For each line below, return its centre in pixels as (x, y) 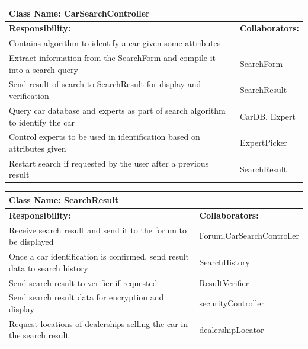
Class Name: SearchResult (64, 199)
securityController (232, 303)
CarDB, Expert (267, 116)
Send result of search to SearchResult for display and (105, 84)
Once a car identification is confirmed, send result (99, 256)
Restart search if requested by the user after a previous (109, 163)
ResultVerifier (224, 282)
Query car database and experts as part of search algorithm (117, 110)
